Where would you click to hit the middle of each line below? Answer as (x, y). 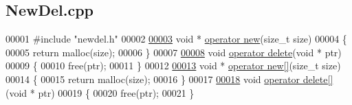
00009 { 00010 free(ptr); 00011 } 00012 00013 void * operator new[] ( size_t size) (173, 66)
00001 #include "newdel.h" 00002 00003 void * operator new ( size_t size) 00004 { (176, 39)
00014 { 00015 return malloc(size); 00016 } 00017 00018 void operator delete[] (169, 79)
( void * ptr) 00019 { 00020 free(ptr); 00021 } (100, 92)
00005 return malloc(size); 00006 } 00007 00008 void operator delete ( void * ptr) (174, 52)
